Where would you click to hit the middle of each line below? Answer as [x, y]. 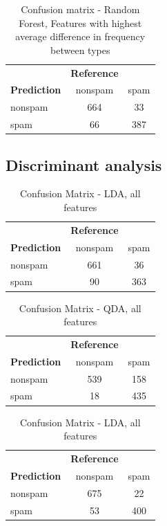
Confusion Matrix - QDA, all [80, 308]
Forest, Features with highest [80, 22]
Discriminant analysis [84, 164]
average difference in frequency [80, 36]
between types [80, 49]
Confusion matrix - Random [80, 9]
